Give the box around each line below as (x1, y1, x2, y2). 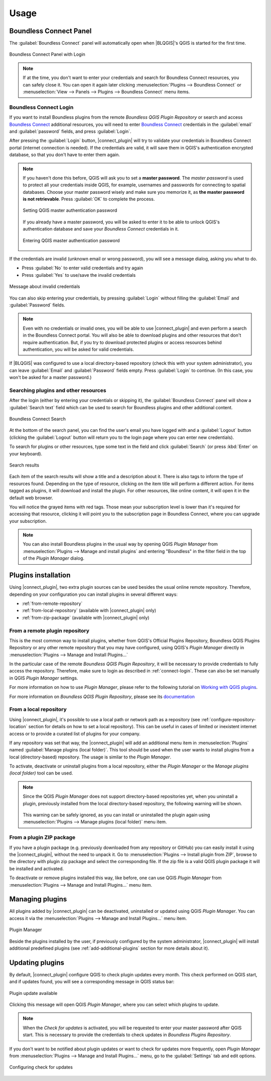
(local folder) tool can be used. (9, 770, 73, 776)
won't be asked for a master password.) (9, 374, 92, 380)
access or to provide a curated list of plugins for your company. (9, 730, 141, 737)
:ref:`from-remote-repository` (22, 600, 83, 606)
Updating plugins (9, 958, 65, 967)
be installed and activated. (9, 866, 64, 872)
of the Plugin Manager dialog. (23, 555, 85, 561)
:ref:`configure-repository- (201, 716, 256, 722)
